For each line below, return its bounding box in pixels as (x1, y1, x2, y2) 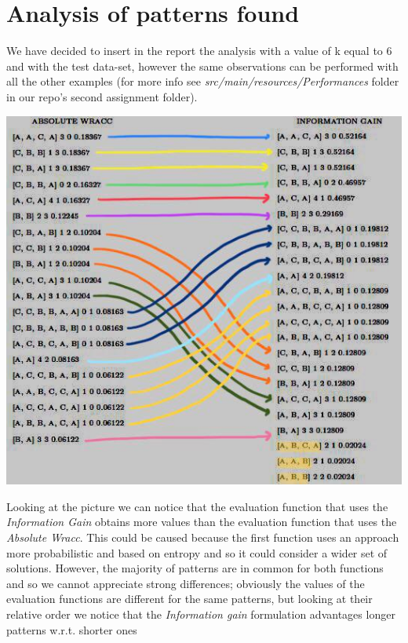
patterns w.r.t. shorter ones (6, 621, 137, 638)
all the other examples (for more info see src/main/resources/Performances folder (6, 73, 399, 90)
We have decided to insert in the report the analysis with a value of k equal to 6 (6, 42, 392, 59)
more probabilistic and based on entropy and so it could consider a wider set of (6, 544, 388, 561)
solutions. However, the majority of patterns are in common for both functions (6, 560, 384, 576)
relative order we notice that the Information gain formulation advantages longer (6, 605, 395, 622)
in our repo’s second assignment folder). (6, 88, 198, 104)
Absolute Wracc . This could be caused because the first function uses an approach (6, 528, 399, 545)
